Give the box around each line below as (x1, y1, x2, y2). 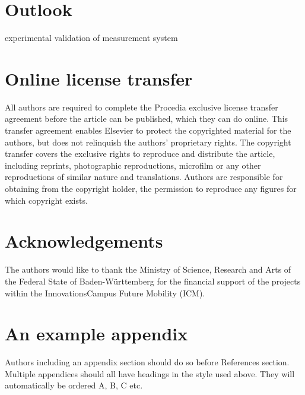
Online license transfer (5, 66, 193, 90)
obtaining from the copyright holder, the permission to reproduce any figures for (5, 182, 297, 194)
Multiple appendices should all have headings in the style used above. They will (5, 367, 295, 380)
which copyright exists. (5, 194, 88, 206)
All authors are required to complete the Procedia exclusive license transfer (5, 100, 278, 113)
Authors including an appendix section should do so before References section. (5, 356, 290, 368)
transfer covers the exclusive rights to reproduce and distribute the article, (5, 147, 275, 160)
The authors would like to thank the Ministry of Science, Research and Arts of (5, 263, 291, 276)
